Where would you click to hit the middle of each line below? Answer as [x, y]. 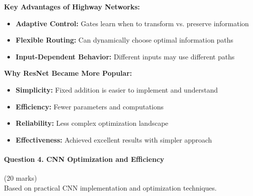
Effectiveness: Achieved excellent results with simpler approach [114, 139]
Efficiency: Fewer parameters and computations [90, 106]
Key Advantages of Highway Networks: [72, 6]
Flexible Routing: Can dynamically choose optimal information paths [125, 40]
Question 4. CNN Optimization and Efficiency [84, 159]
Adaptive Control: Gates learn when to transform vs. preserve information [132, 23]
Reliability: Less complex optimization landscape [92, 123]
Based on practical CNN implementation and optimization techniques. [110, 187]
